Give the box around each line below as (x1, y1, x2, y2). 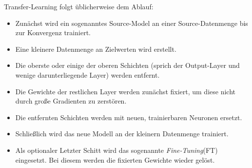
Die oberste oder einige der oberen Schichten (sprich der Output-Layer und (15, 60, 240, 70)
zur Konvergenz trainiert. (15, 27, 91, 38)
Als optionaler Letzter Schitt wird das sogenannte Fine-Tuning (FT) (15, 145, 218, 155)
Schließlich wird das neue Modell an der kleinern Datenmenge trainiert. (15, 128, 229, 139)
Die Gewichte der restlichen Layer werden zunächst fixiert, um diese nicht (15, 86, 235, 96)
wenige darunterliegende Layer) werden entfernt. (15, 69, 160, 80)
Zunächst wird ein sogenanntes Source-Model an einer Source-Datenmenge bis (15, 18, 248, 28)
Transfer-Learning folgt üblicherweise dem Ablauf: (4, 1, 154, 11)
